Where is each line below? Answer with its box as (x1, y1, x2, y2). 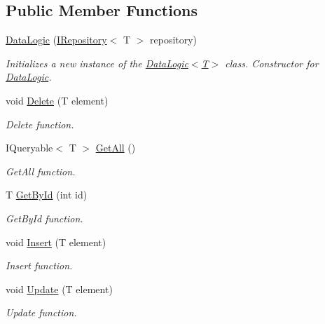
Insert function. (6, 258, 73, 273)
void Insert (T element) (6, 234, 106, 249)
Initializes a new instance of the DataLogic (6, 55, 188, 70)
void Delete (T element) (6, 93, 109, 107)
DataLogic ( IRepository (6, 32, 107, 47)
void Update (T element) (6, 281, 113, 296)
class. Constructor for (225, 55, 319, 70)
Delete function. (6, 116, 74, 131)
